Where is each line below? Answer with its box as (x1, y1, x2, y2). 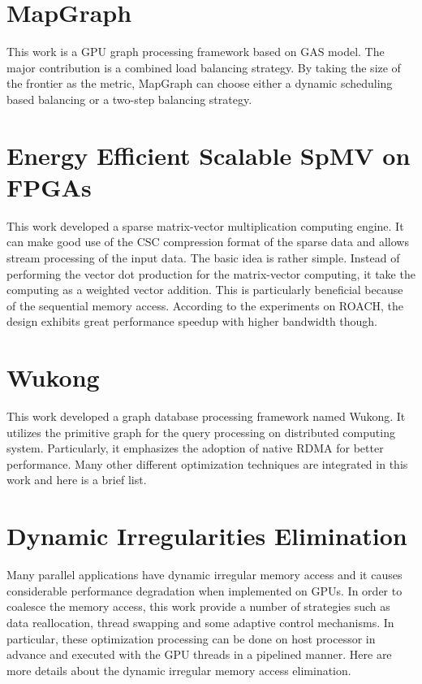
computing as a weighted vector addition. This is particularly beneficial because (6, 281, 403, 298)
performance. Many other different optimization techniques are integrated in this (6, 455, 408, 472)
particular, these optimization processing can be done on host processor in (6, 630, 376, 647)
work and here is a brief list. (6, 471, 147, 488)
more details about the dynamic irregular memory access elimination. (6, 661, 351, 678)
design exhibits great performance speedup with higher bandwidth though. (6, 313, 378, 330)
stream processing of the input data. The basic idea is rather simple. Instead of (6, 249, 400, 266)
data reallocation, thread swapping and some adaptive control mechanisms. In (6, 613, 394, 630)
